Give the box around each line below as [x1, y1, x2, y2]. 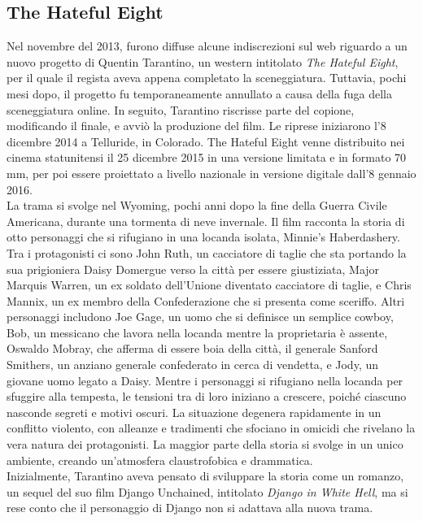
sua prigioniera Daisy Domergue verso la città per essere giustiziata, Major [7, 260, 380, 277]
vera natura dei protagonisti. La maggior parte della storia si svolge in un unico [7, 436, 403, 453]
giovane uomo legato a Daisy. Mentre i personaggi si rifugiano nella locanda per [7, 371, 403, 389]
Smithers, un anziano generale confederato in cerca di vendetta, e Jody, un [7, 356, 379, 373]
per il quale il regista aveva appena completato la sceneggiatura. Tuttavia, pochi [7, 69, 407, 86]
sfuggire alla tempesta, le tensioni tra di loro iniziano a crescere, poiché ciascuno [7, 388, 407, 405]
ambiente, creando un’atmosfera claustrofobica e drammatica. [7, 451, 313, 468]
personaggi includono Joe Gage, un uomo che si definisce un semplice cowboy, [7, 308, 394, 325]
